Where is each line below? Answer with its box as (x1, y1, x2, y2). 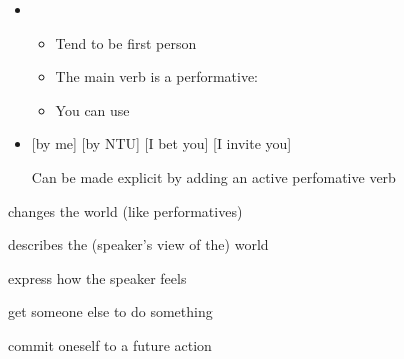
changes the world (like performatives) (8, 200, 243, 221)
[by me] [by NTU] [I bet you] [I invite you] (31, 133, 292, 154)
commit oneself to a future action (8, 334, 212, 355)
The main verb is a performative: (55, 66, 259, 87)
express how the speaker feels (8, 267, 187, 288)
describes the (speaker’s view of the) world (8, 234, 269, 255)
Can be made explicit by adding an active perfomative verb (31, 166, 396, 187)
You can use (55, 99, 130, 120)
